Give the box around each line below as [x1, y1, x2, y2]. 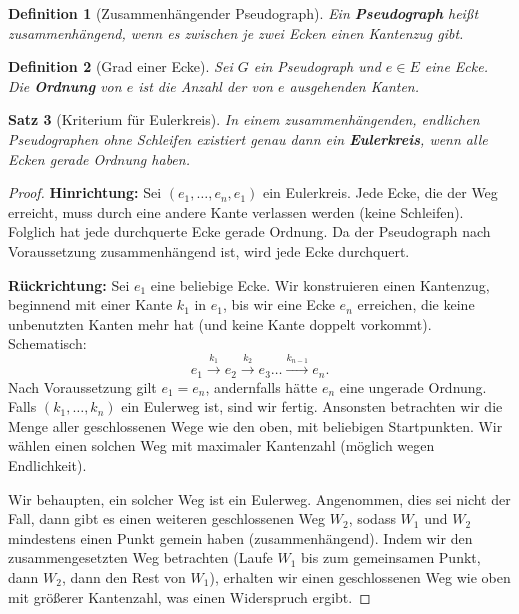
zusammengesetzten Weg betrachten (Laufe [8, 547, 273, 568]
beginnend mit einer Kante [8, 294, 173, 315]
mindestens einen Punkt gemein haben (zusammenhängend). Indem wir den [8, 527, 473, 548]
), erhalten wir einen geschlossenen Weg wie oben [209, 566, 511, 587]
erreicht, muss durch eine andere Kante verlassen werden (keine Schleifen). [8, 201, 464, 222]
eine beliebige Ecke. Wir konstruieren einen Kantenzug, [150, 274, 490, 295]
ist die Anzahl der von [138, 75, 273, 96]
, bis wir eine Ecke [223, 294, 335, 315]
